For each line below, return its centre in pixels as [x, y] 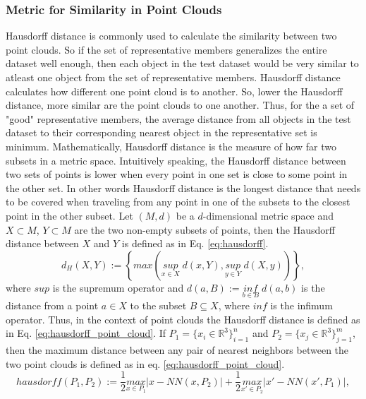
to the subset [158, 305]
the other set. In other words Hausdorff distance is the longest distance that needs [183, 187]
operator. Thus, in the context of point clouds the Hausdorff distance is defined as [183, 319]
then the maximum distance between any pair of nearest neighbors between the [177, 349]
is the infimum [301, 305]
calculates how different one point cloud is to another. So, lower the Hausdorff [174, 91]
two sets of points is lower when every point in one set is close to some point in [177, 174]
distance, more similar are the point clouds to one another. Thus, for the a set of [180, 105]
